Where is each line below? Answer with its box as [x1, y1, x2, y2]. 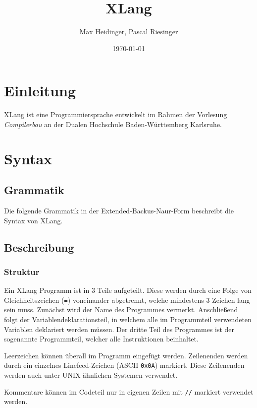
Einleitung [4, 80, 76, 101]
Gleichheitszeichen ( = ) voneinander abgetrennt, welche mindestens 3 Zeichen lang [4, 294, 250, 305]
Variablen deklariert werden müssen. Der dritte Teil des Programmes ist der [4, 324, 235, 334]
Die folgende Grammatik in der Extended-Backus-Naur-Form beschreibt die [4, 205, 234, 216]
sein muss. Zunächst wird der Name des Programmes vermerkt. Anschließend [4, 304, 238, 315]
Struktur [4, 265, 40, 277]
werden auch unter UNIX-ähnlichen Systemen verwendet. [4, 370, 178, 380]
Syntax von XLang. [4, 215, 63, 225]
